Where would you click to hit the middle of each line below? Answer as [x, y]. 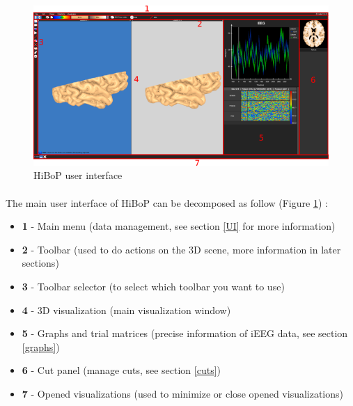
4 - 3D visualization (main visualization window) [126, 310]
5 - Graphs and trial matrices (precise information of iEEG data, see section [185, 333]
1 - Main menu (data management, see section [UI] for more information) [179, 226]
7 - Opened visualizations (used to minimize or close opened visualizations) [183, 394]
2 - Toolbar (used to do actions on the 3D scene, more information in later [181, 249]
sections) [40, 263]
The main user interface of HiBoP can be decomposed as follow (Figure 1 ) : [167, 202]
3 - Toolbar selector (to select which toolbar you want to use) [153, 287]
